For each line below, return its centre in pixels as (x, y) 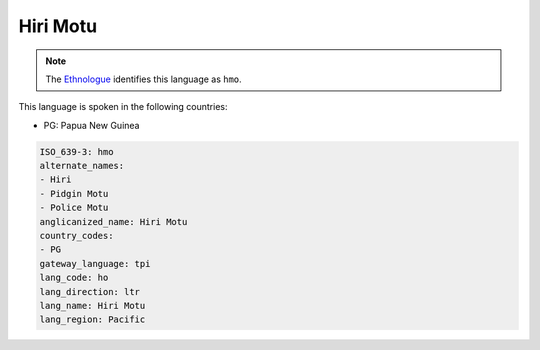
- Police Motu (74, 208)
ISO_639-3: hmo (76, 151)
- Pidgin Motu (74, 193)
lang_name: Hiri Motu (92, 305)
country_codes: (76, 236)
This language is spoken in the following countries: (123, 107)
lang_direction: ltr (89, 291)
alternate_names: (82, 166)
